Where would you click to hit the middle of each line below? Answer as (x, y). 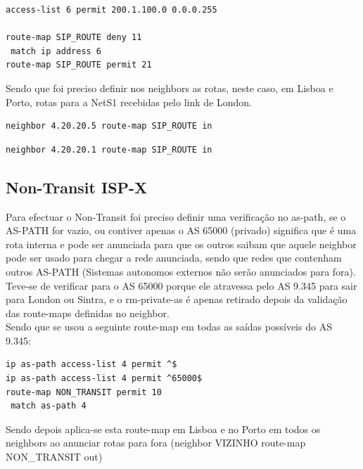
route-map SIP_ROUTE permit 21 (79, 65)
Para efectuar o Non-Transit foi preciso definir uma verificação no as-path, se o (176, 216)
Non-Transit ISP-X (77, 187)
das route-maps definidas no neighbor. (88, 313)
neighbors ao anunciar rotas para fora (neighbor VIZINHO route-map (156, 443)
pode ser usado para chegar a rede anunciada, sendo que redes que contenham (174, 258)
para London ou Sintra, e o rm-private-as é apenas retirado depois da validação (177, 299)
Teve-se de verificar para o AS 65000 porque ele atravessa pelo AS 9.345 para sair (181, 285)
